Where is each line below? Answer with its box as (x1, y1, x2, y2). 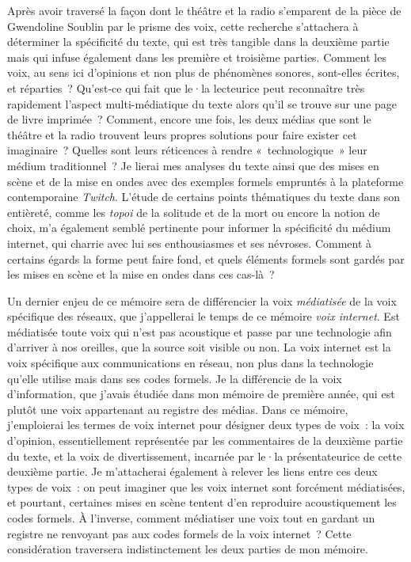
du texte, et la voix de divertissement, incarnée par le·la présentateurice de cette (7, 447, 402, 464)
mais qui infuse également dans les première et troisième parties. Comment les (7, 48, 386, 65)
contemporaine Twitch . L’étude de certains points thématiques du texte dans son (7, 188, 400, 205)
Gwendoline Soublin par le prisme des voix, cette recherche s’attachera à (7, 17, 359, 34)
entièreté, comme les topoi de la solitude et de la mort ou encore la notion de (7, 203, 380, 220)
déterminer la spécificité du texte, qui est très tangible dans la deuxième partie (7, 33, 390, 50)
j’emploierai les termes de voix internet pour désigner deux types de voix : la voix (7, 416, 405, 433)
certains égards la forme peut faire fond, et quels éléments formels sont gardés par (7, 250, 405, 267)
